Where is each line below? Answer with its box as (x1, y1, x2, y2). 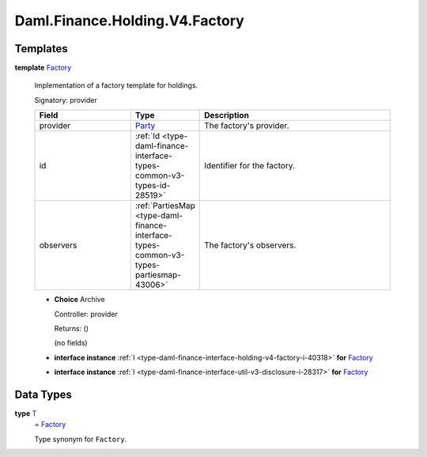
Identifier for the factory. (204, 161, 296, 172)
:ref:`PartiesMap (134, 200, 195, 211)
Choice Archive (54, 295, 106, 304)
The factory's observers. (204, 240, 297, 251)
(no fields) (54, 338, 88, 348)
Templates (14, 42, 68, 55)
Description (204, 110, 249, 121)
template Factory (14, 63, 72, 73)
